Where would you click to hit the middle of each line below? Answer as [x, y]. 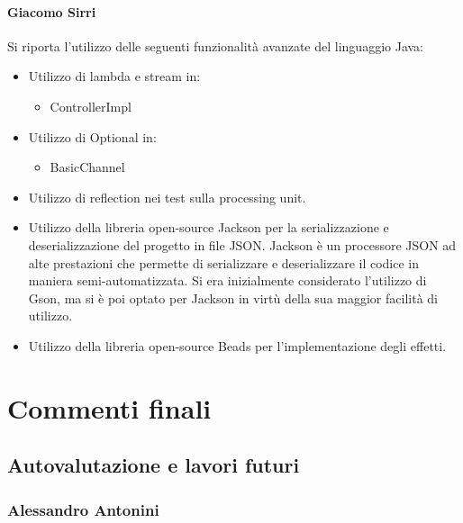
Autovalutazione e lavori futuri [154, 465]
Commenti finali [109, 407]
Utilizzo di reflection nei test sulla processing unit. [167, 197]
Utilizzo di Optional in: [92, 136]
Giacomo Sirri [52, 11]
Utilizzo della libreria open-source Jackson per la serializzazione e [209, 227]
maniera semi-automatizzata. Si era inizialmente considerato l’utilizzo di [227, 280]
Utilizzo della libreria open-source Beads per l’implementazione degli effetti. [237, 345]
